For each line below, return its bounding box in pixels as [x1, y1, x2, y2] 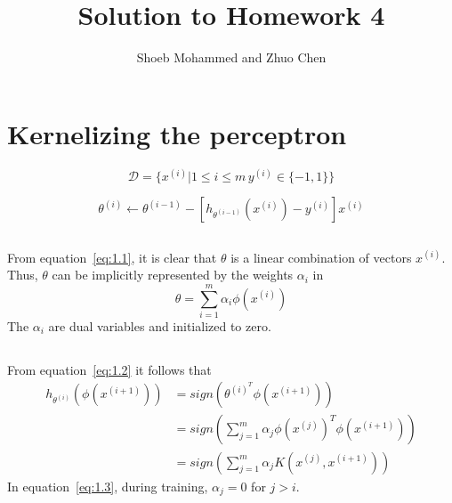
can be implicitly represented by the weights [52, 265, 294, 284]
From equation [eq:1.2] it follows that [7, 360, 212, 378]
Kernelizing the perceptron [7, 115, 347, 151]
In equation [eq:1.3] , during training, [7, 476, 208, 495]
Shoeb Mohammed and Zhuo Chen [136, 48, 327, 67]
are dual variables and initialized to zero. [48, 316, 271, 335]
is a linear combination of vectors [230, 247, 412, 266]
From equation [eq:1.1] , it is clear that [7, 247, 217, 266]
